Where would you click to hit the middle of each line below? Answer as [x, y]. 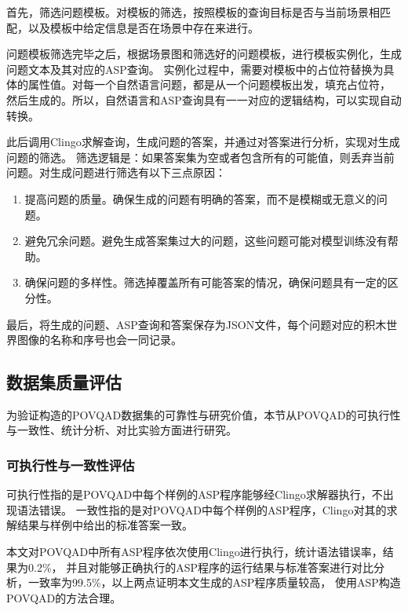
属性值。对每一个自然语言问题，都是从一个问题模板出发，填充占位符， [209, 84]
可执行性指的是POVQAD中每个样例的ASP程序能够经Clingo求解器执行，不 [195, 494]
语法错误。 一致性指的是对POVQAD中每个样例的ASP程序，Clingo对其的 [202, 509]
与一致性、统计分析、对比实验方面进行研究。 [122, 430]
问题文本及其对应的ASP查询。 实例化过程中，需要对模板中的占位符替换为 [195, 69]
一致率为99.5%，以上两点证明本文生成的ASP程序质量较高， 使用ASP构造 [214, 582]
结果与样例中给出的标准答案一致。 [105, 525]
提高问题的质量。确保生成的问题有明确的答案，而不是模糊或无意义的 [200, 198]
